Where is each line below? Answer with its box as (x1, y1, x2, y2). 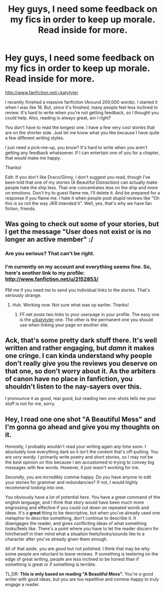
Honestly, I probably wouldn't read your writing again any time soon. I (5, 443, 146, 450)
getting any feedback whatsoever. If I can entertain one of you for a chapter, (5, 150, 160, 156)
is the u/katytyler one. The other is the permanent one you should (19, 316, 153, 322)
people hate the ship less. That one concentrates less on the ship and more (5, 184, 158, 191)
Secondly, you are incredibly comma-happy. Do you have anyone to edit (5, 474, 152, 480)
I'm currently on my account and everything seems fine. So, (5, 263, 152, 270)
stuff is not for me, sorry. (5, 401, 56, 407)
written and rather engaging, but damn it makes (5, 344, 155, 352)
